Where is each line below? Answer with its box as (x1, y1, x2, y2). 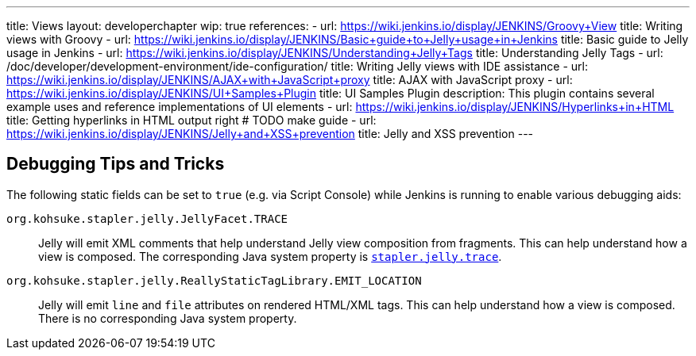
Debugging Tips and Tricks (6, 154, 225, 174)
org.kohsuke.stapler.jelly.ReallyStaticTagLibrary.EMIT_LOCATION (6, 274, 422, 287)
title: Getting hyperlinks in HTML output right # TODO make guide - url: (6, 113, 377, 127)
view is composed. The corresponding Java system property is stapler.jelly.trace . (38, 249, 502, 263)
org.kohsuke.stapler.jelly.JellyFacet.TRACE (6, 212, 288, 225)
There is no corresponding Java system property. (38, 311, 297, 325)
